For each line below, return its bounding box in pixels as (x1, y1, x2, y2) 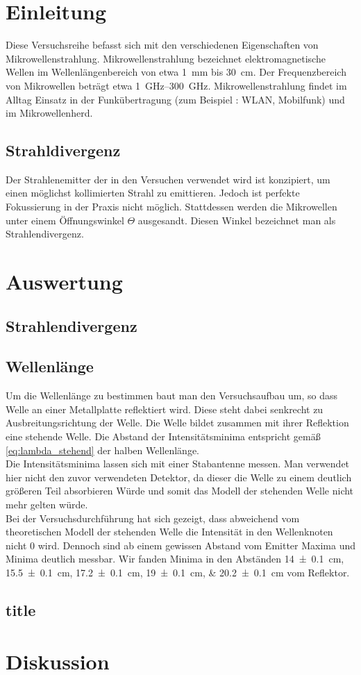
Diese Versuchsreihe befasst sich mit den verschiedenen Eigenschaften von (6, 37, 319, 52)
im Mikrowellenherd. (6, 106, 93, 120)
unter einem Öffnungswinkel (6, 212, 124, 227)
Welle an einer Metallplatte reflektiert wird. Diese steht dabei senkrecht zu (6, 401, 324, 416)
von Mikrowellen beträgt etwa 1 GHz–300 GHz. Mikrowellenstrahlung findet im (6, 78, 347, 92)
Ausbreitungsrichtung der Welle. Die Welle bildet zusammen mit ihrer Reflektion (6, 415, 349, 430)
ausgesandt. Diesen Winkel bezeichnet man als (137, 212, 336, 227)
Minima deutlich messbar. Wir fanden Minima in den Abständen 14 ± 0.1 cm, (6, 551, 344, 566)
